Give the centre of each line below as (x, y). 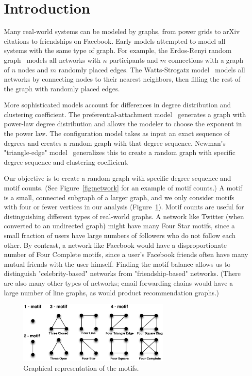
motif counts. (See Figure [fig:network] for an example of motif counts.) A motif (123, 188)
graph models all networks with (52, 60)
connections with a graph (206, 60)
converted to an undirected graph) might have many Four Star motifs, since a (119, 226)
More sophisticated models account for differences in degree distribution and (118, 105)
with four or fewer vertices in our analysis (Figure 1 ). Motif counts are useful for (124, 207)
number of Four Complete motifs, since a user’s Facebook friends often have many (126, 254)
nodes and (33, 69)
